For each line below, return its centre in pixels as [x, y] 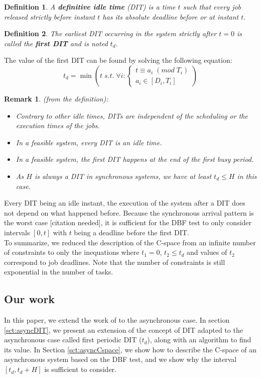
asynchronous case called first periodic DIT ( [73, 340]
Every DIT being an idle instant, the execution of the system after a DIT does [125, 203]
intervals [17, 232]
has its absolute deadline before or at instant [171, 16]
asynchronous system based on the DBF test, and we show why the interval [120, 359]
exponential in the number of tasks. [59, 272]
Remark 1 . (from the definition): [56, 98]
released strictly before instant [50, 16]
